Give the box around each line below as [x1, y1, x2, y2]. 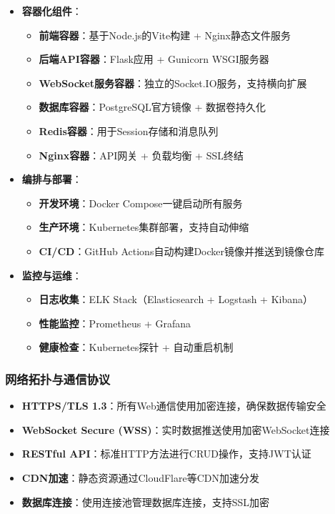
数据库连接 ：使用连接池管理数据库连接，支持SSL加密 [21, 494, 270, 509]
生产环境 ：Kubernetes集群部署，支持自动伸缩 [39, 219, 249, 234]
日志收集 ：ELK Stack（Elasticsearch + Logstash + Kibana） [39, 292, 313, 307]
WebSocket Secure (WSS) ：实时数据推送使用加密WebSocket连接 [21, 422, 330, 437]
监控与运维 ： [21, 267, 82, 282]
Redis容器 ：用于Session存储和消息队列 [39, 123, 219, 138]
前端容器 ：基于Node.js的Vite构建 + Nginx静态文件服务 [39, 27, 291, 42]
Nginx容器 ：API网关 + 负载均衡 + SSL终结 [39, 147, 244, 162]
